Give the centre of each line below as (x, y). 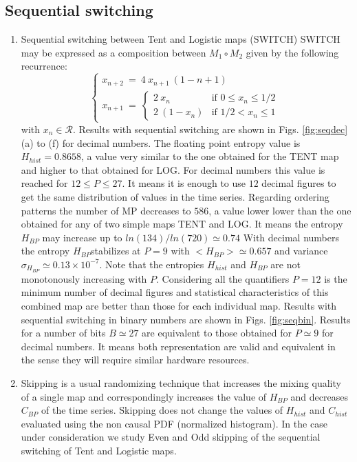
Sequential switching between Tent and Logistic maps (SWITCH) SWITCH (181, 39)
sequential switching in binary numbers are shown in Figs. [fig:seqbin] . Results (186, 319)
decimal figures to (299, 183)
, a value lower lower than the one (280, 210)
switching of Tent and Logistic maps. (99, 450)
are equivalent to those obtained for (217, 333)
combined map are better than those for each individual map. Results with (179, 305)
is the (336, 278)
